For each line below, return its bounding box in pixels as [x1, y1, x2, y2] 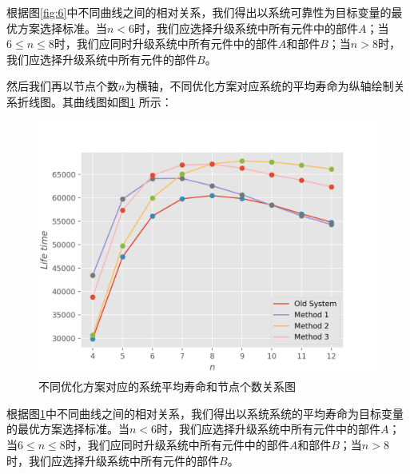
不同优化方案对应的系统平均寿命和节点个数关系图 [38, 378, 296, 395]
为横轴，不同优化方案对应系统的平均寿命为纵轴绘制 [125, 78, 394, 94]
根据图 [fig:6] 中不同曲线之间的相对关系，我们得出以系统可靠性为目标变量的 [6, 4, 392, 20]
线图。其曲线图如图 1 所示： [28, 93, 173, 110]
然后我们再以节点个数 [6, 78, 118, 94]
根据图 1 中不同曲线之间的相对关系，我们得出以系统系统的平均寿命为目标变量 [6, 404, 404, 421]
